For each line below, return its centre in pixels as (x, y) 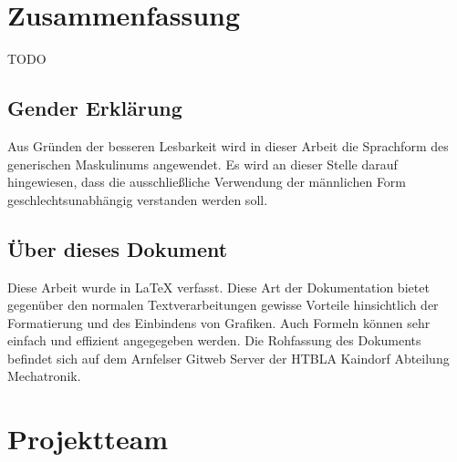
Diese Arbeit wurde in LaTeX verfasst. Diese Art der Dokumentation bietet (218, 287)
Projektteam (88, 439)
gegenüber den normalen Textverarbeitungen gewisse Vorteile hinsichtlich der (223, 305)
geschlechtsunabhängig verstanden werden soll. (138, 199)
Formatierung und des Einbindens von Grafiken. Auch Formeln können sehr (219, 322)
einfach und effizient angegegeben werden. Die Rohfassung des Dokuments (214, 340)
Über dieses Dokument (118, 248)
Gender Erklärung (95, 108)
